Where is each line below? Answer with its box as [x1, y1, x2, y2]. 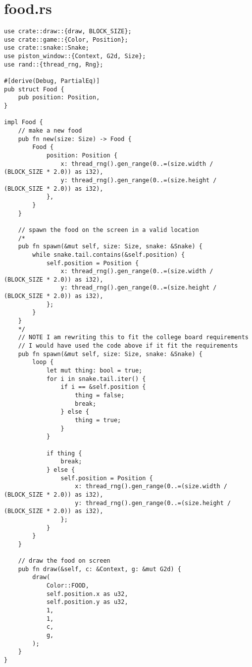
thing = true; [75, 416, 121, 424]
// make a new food [18, 127, 82, 134]
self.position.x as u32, [46, 590, 128, 597]
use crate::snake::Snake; [4, 44, 89, 52]
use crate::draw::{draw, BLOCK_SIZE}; [4, 28, 132, 35]
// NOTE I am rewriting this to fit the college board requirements [18, 334, 249, 341]
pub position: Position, [18, 94, 100, 101]
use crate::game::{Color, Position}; [4, 36, 128, 43]
